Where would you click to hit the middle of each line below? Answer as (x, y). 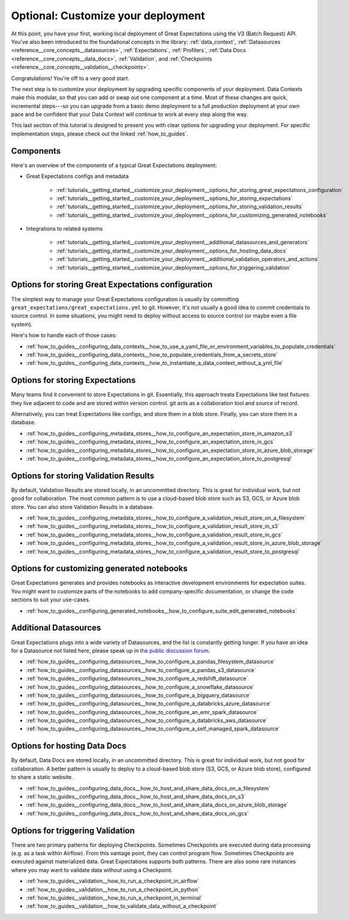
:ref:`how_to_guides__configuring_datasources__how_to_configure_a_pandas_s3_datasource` (141, 670)
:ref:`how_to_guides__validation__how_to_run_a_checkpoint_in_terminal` (114, 898)
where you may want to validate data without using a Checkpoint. (92, 870)
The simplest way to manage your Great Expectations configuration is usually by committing (125, 299)
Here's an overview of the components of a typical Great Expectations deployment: (114, 165)
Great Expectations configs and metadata (77, 176)
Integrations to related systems (64, 229)
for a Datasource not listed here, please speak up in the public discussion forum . (111, 651)
